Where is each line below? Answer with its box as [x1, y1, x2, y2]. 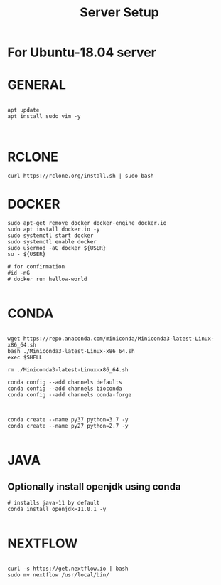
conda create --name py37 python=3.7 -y [7, 416, 129, 423]
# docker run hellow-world [7, 275, 87, 283]
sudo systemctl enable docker [7, 238, 97, 246]
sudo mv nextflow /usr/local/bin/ [7, 571, 110, 579]
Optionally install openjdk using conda [7, 480, 181, 492]
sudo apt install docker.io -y [7, 226, 100, 233]
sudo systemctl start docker [7, 232, 94, 239]
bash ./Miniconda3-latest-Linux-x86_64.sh [7, 347, 135, 354]
